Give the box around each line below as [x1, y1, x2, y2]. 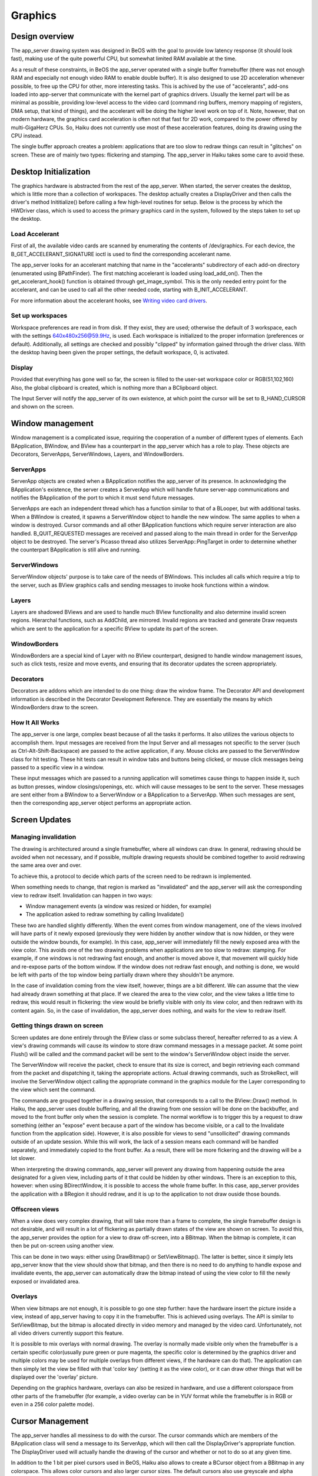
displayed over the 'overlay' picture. [11, 1373, 98, 1380]
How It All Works [11, 718, 60, 726]
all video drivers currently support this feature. [11, 1330, 124, 1337]
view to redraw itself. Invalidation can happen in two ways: [11, 892, 153, 899]
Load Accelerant [11, 230, 59, 238]
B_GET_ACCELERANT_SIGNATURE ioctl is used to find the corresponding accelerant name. [11, 250, 232, 257]
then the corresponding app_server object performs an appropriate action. [11, 799, 192, 806]
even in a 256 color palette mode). [11, 1401, 94, 1408]
